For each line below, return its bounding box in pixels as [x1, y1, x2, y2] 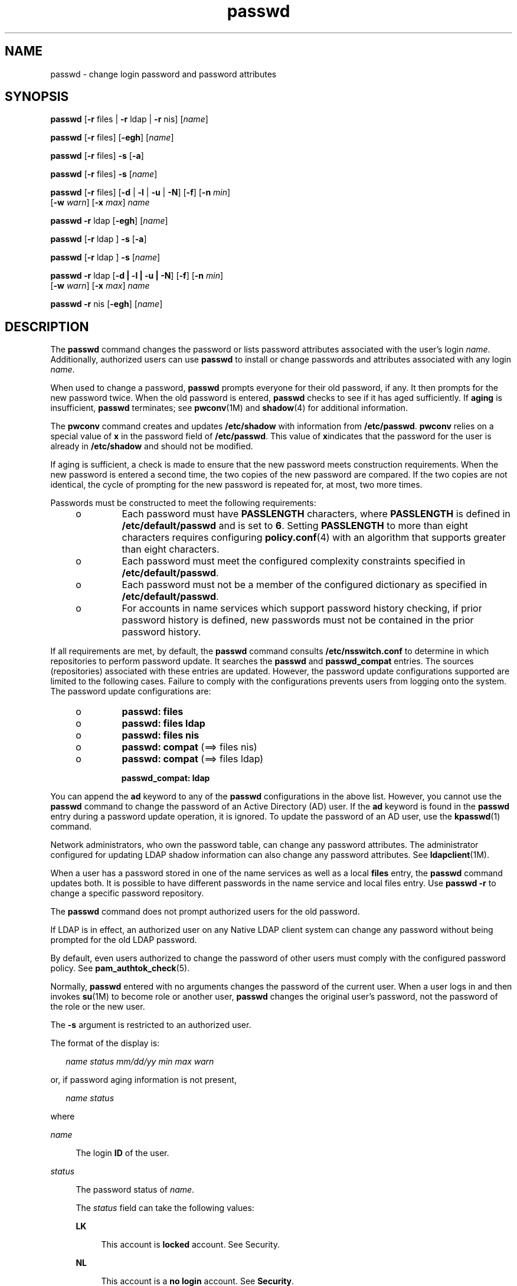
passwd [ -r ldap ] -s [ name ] [50, 252, 161, 263]
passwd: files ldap [122, 717, 205, 730]
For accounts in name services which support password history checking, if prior [122, 602, 482, 615]
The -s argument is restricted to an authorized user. [50, 1020, 251, 1030]
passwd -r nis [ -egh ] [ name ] [50, 299, 163, 309]
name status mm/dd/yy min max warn [66, 1056, 214, 1067]
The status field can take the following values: [76, 1203, 254, 1213]
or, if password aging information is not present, [50, 1075, 237, 1085]
